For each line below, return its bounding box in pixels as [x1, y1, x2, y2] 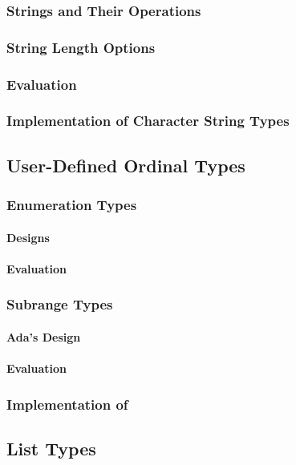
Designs [6, 228, 50, 245]
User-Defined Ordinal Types [6, 152, 245, 177]
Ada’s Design [6, 328, 81, 345]
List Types [6, 435, 96, 460]
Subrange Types [6, 294, 113, 314]
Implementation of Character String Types [6, 111, 290, 131]
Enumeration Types [6, 195, 137, 215]
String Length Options [6, 37, 156, 57]
